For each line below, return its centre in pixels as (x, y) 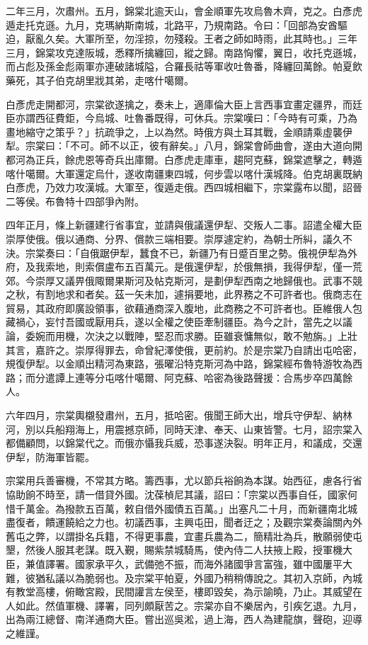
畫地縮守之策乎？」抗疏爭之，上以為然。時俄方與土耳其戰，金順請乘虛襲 (174, 131)
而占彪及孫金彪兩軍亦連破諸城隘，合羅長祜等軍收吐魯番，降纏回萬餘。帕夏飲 (184, 66)
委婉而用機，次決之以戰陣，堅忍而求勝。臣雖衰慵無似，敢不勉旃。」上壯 (191, 336)
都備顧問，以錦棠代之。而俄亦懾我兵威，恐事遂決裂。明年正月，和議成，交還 (184, 443)
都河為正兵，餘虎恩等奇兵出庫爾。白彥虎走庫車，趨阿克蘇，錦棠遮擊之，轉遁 (184, 159)
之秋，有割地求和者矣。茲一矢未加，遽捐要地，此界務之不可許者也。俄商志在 (184, 294)
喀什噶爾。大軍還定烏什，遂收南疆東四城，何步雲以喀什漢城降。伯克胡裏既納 (184, 173)
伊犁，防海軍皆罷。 (50, 456)
